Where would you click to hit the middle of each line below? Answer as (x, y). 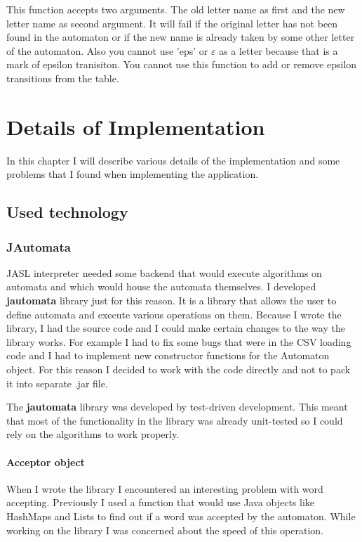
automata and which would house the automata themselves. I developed (161, 286)
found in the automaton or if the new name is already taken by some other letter (181, 37)
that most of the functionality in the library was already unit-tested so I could (175, 420)
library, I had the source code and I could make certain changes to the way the (176, 328)
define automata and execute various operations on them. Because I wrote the (174, 314)
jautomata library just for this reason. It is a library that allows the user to (172, 301)
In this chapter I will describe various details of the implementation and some (173, 160)
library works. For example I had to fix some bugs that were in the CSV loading (179, 341)
